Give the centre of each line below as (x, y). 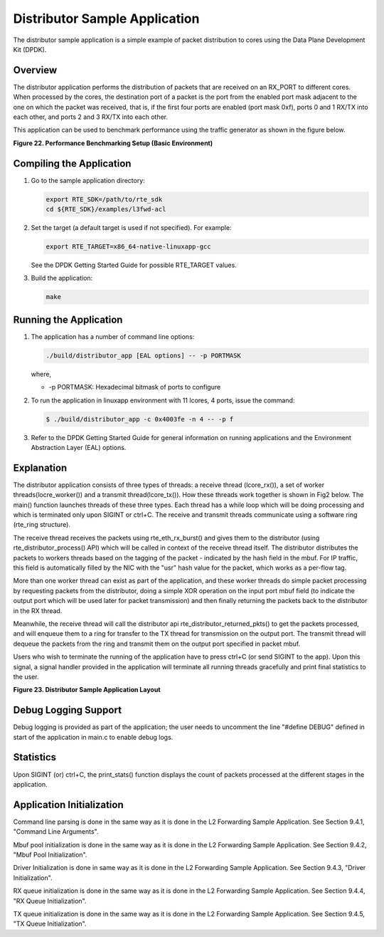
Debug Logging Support (68, 710)
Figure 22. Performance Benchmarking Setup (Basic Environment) (113, 143)
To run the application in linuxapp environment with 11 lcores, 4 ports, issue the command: (163, 400)
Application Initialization (68, 805)
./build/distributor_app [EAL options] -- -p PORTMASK (143, 355)
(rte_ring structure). (42, 525)
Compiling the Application (72, 163)
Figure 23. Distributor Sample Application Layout (87, 690)
